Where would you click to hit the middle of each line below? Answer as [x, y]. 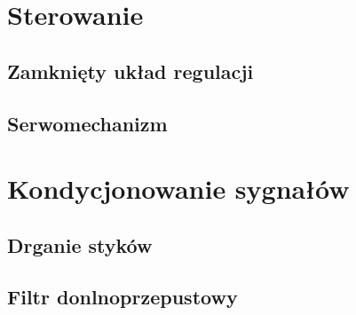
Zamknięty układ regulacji [131, 71]
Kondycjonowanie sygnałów [178, 189]
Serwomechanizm [87, 123]
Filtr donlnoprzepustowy [123, 297]
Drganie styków [80, 244]
